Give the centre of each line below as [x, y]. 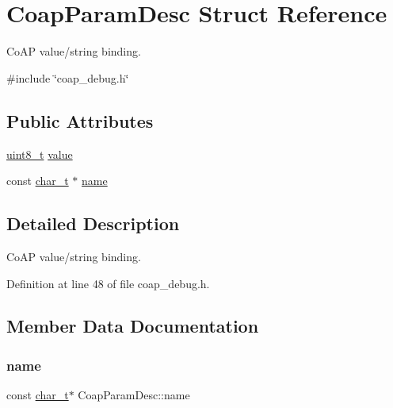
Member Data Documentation [133, 326]
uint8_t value [40, 154]
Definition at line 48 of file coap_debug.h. [108, 283]
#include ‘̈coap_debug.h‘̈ [68, 77]
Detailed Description [93, 223]
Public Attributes [80, 120]
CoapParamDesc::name [134, 395]
